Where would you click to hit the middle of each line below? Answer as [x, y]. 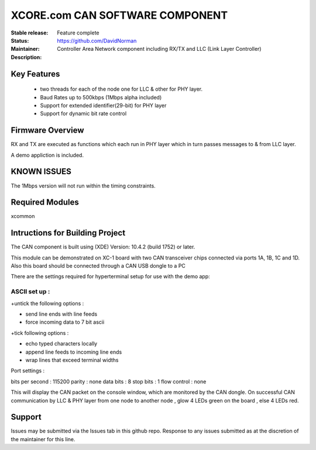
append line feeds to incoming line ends [74, 352]
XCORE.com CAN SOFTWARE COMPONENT [119, 15]
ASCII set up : [30, 292]
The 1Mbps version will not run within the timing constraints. [83, 186]
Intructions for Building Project [68, 233]
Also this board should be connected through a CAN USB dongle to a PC [98, 266]
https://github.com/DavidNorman [97, 40]
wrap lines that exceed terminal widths [72, 360]
